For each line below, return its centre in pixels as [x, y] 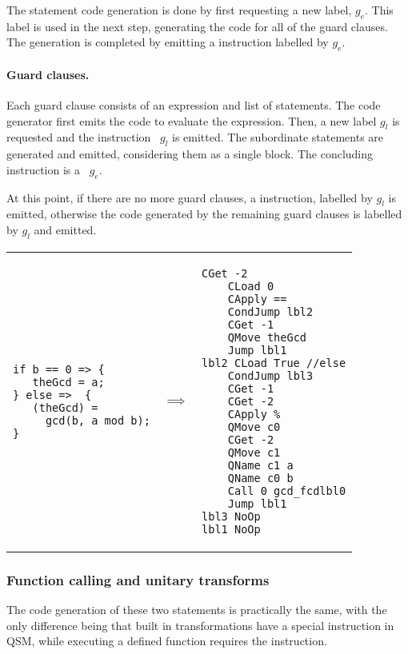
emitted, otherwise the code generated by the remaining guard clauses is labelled [204, 214]
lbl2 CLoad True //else [274, 363]
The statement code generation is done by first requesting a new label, [179, 10]
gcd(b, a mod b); [98, 420]
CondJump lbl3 [270, 375]
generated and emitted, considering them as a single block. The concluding [190, 154]
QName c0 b [260, 478]
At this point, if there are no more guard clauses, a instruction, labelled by [190, 197]
